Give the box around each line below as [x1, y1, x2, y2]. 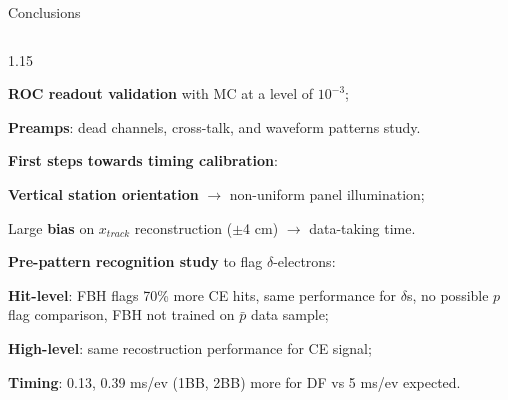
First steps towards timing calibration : [8, 150, 278, 171]
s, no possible [406, 284, 489, 305]
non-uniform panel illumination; [229, 183, 425, 204]
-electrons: [273, 251, 336, 272]
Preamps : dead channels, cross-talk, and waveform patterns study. [8, 116, 421, 137]
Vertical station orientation [8, 183, 199, 204]
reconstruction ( [134, 217, 233, 238]
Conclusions [8, 2, 81, 22]
